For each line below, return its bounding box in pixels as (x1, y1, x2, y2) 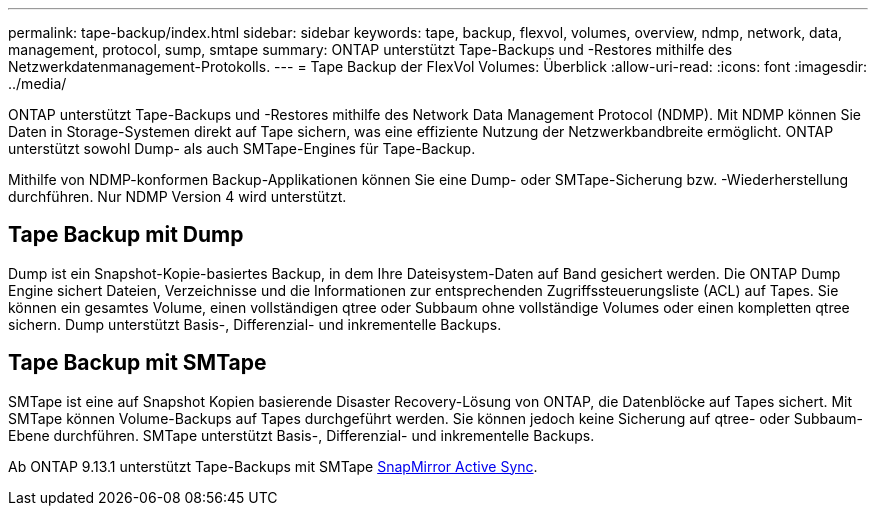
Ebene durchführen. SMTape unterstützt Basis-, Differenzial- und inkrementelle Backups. (8, 426, 595, 444)
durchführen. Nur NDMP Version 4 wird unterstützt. (8, 188, 347, 205)
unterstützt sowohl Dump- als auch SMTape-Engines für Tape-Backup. (8, 140, 476, 157)
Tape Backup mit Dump (8, 222, 244, 248)
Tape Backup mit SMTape (8, 350, 267, 376)
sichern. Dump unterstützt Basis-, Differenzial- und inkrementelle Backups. (8, 315, 502, 333)
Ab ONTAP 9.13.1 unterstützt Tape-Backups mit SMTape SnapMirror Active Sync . (8, 457, 538, 475)
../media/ (8, 75, 67, 92)
